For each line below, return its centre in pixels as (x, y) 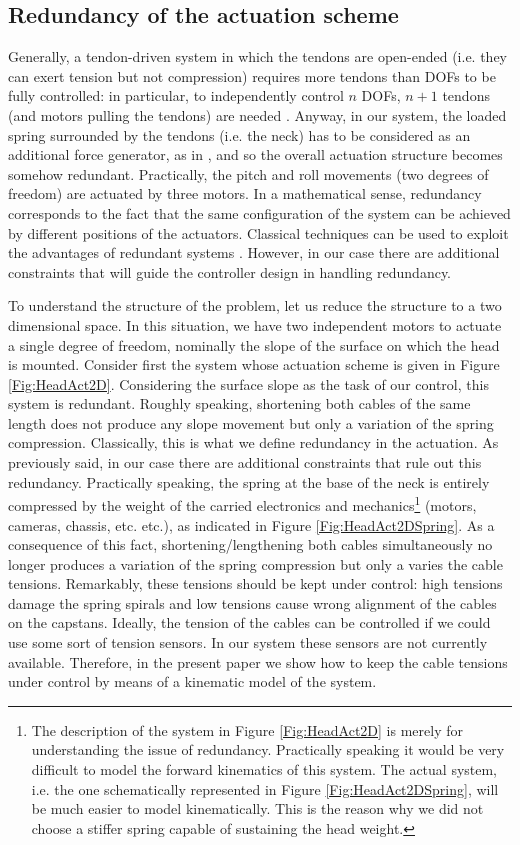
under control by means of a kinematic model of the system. (192, 681)
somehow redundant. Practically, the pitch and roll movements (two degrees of (248, 173)
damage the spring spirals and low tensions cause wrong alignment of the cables (252, 602)
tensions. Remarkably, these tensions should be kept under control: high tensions (255, 583)
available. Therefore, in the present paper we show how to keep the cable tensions (258, 661)
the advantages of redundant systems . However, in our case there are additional (254, 252)
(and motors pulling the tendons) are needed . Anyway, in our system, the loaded (257, 114)
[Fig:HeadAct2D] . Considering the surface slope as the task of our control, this (248, 383)
